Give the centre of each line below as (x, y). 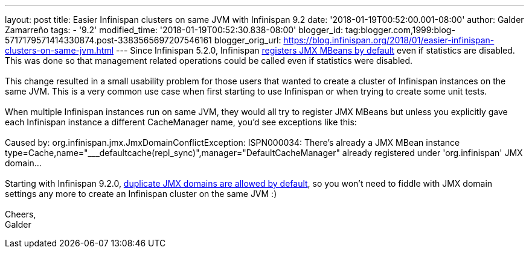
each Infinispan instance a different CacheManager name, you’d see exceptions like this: (181, 122)
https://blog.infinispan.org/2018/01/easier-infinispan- (389, 40)
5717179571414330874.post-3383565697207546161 (108, 40)
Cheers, (21, 214)
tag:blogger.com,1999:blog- (400, 30)
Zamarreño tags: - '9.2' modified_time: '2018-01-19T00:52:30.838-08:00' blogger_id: (174, 30)
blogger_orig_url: (248, 40)
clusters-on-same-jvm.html (59, 50)
